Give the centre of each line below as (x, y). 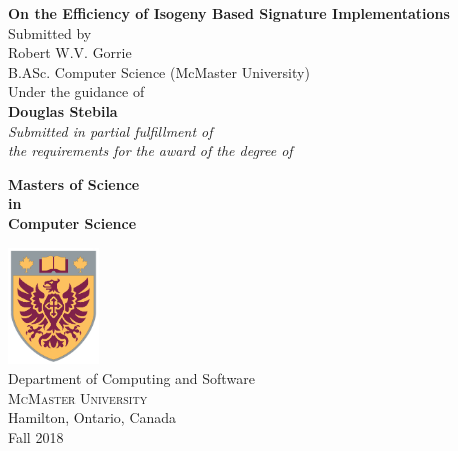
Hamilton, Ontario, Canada (92, 417)
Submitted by (50, 32)
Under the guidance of (76, 91)
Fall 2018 (36, 436)
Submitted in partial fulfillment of (110, 130)
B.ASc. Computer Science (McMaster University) (159, 71)
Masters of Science (74, 183)
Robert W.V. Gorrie (70, 52)
